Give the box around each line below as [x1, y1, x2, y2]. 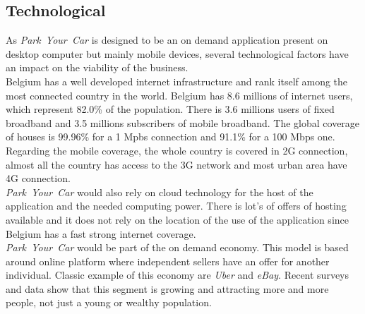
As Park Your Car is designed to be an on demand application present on [6, 32, 328, 47]
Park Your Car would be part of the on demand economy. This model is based [6, 240, 349, 255]
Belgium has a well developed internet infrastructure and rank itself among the [6, 73, 348, 88]
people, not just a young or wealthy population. [6, 295, 212, 310]
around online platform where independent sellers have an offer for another [6, 253, 330, 268]
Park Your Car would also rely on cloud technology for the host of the [6, 184, 313, 199]
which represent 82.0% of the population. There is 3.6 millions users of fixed [6, 102, 335, 116]
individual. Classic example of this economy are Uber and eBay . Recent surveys [6, 267, 349, 282]
